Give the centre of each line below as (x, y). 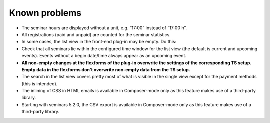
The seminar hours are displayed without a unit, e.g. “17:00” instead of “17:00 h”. (104, 28)
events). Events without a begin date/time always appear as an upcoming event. (104, 56)
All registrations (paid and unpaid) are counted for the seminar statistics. (96, 34)
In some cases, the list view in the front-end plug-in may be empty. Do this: (99, 42)
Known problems (45, 13)
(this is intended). (40, 84)
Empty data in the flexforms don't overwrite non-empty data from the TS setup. (106, 69)
